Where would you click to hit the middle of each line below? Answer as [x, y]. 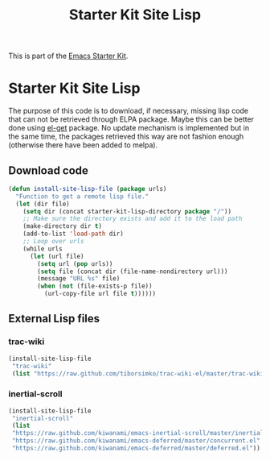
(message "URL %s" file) [79, 279]
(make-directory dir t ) [63, 226]
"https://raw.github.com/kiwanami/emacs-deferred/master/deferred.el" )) [136, 449]
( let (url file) [57, 256]
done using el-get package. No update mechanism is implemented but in [129, 128]
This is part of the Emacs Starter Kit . [68, 56]
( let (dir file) [43, 204]
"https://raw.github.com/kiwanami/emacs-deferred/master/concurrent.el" [136, 441]
